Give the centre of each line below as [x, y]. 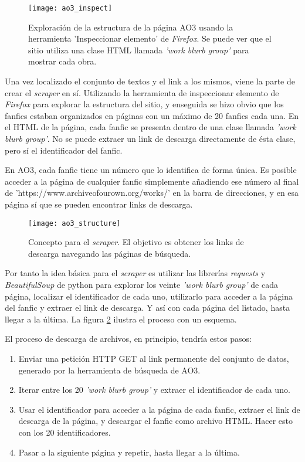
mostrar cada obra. [62, 61]
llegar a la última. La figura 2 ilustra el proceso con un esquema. [121, 319]
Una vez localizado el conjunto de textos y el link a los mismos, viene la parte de [150, 81]
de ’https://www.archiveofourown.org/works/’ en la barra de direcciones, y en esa [152, 193]
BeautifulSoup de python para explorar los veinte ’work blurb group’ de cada [141, 284]
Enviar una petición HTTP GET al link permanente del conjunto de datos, [154, 358]
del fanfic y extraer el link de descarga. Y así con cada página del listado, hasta [148, 308]
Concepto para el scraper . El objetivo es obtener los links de [136, 242]
